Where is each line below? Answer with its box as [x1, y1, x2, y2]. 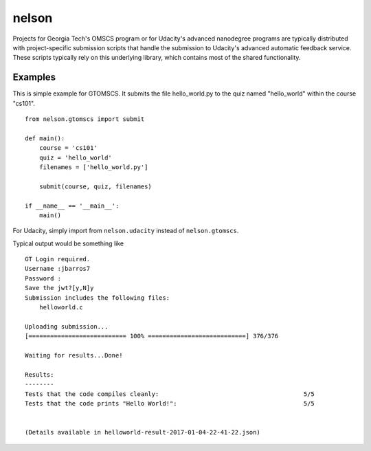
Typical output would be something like [12, 239, 124, 247]
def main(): [25, 134, 65, 142]
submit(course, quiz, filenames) [38, 182, 153, 190]
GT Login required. [25, 255, 91, 263]
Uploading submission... [25, 322, 109, 330]
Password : [25, 274, 62, 282]
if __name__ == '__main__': [25, 201, 120, 210]
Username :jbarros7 [25, 265, 91, 273]
